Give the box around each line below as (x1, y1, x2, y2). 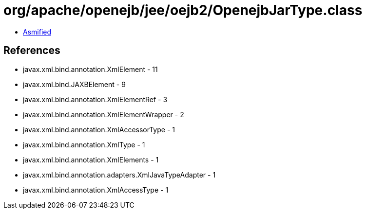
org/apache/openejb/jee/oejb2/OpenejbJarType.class (3, 2, 363, 18)
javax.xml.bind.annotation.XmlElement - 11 (23, 65, 158, 73)
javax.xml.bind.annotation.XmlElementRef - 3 (23, 95, 168, 104)
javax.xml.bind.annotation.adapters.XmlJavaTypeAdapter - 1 (23, 170, 216, 179)
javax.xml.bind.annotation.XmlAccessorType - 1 (23, 125, 175, 134)
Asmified (23, 27, 52, 36)
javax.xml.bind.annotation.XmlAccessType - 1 (23, 185, 169, 194)
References (3, 44, 60, 57)
